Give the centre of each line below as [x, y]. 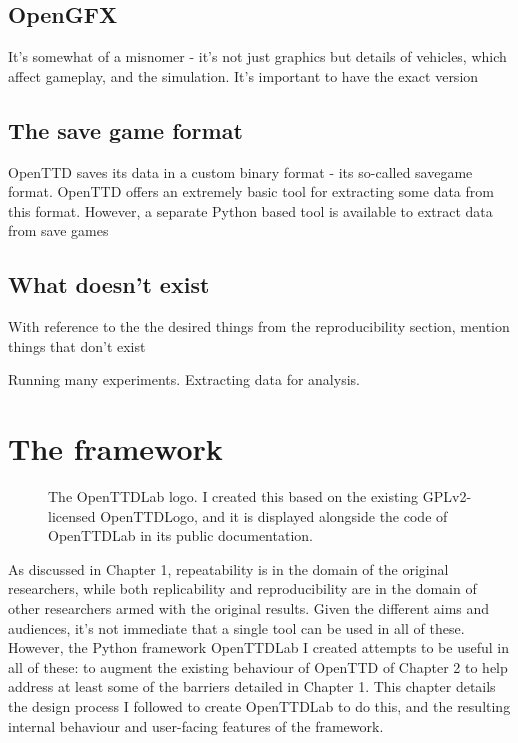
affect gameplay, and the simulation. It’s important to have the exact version [243, 75]
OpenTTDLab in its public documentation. [180, 535]
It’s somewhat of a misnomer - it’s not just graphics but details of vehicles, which [257, 56]
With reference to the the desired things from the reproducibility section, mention [259, 326]
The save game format [125, 129]
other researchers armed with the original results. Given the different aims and [249, 608]
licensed [72, 515]
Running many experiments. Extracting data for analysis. [184, 379]
